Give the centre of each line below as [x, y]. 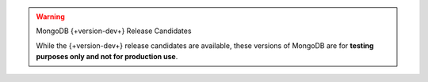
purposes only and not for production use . [107, 57]
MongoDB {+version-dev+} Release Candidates [114, 31]
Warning [50, 17]
